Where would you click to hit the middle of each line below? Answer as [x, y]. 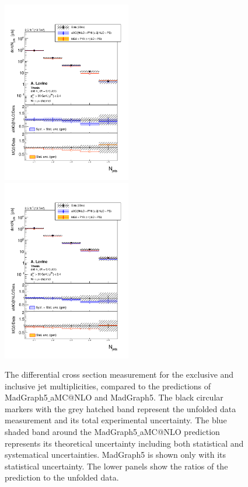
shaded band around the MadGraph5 [71, 432]
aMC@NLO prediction [180, 432]
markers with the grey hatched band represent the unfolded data [120, 408]
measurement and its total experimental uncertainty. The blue [116, 420]
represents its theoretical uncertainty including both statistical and [124, 443]
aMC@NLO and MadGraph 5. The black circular [137, 397]
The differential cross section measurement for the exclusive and [119, 374]
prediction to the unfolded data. [62, 477]
